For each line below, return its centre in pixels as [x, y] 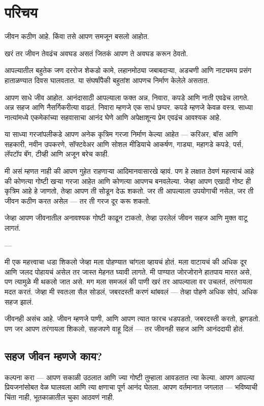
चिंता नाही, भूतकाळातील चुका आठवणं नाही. [60, 397]
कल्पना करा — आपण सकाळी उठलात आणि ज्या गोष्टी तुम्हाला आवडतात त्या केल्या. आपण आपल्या [130, 377]
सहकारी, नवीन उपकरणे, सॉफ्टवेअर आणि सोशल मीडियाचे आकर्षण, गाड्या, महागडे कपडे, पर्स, [124, 144]
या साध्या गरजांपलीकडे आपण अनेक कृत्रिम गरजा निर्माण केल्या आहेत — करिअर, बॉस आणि [121, 134]
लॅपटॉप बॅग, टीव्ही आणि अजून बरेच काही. [57, 154]
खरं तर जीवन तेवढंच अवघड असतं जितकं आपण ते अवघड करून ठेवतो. [96, 53]
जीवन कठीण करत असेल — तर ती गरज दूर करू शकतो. [78, 200]
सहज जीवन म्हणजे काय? [54, 356]
